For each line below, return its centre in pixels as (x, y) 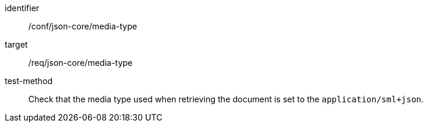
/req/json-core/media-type (81, 63)
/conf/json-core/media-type (83, 26)
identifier (22, 8)
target (16, 44)
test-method (29, 81)
